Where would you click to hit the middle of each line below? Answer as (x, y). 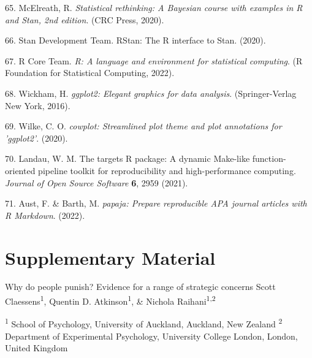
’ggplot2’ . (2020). (36, 138)
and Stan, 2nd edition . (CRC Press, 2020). (85, 19)
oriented (20, 170)
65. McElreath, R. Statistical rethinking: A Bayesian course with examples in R (154, 7)
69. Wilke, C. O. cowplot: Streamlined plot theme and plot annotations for (143, 126)
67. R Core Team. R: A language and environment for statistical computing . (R (154, 60)
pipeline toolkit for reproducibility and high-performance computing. (167, 170)
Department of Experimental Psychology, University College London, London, (151, 336)
